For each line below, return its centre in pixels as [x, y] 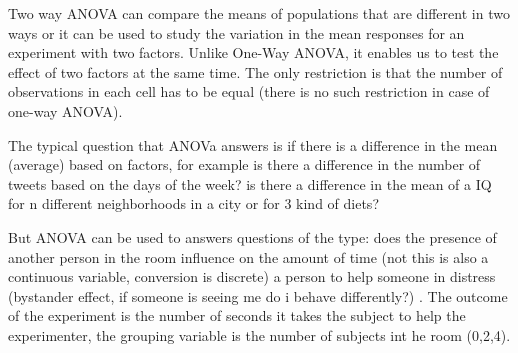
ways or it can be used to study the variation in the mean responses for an [236, 32]
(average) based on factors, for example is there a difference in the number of [244, 164]
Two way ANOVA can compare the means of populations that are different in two [259, 13]
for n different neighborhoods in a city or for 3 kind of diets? [193, 203]
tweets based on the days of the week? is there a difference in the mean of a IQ [250, 183]
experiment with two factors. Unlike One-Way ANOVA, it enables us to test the [253, 52]
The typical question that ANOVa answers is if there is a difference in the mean [253, 144]
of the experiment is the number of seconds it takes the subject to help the [237, 315]
